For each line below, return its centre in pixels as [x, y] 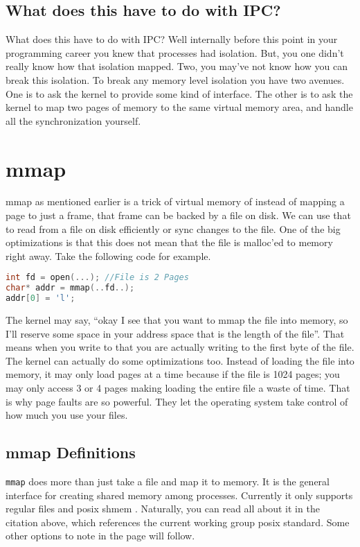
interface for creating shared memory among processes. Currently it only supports [179, 495]
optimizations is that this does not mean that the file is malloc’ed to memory [169, 242]
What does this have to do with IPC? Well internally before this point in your [172, 39]
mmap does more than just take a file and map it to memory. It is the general [168, 481]
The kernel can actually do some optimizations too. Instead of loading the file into [180, 360]
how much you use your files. [67, 415]
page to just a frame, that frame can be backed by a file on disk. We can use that [178, 215]
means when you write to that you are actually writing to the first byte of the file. [180, 347]
